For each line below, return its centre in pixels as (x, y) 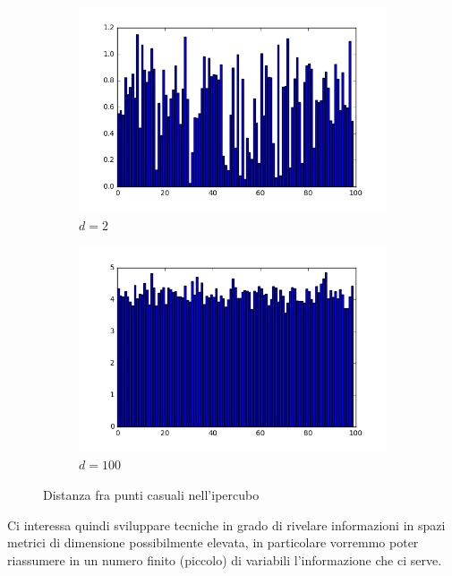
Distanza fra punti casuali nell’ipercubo (151, 495)
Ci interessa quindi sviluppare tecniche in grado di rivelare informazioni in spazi (226, 524)
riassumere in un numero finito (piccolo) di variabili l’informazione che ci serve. (225, 559)
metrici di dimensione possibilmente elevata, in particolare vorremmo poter (213, 542)
